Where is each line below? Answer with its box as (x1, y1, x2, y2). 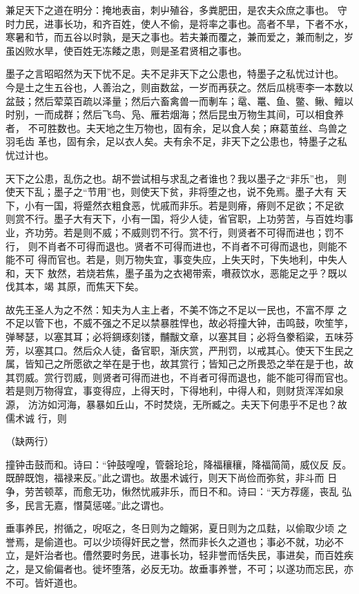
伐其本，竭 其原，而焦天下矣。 (6, 279, 144, 294)
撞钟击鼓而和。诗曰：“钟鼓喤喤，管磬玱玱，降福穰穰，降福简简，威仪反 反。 (6, 457, 352, 471)
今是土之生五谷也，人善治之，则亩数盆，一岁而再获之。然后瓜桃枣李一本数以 (6, 79, 353, 94)
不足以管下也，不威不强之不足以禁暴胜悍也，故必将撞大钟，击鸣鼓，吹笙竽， (6, 316, 353, 330)
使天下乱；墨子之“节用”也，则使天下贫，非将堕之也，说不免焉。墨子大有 (6, 184, 334, 199)
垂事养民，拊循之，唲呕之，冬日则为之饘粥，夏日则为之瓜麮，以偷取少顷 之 (6, 521, 347, 535)
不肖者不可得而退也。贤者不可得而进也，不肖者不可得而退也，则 (37, 238, 328, 253)
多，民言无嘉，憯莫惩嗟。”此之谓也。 (6, 497, 170, 512)
